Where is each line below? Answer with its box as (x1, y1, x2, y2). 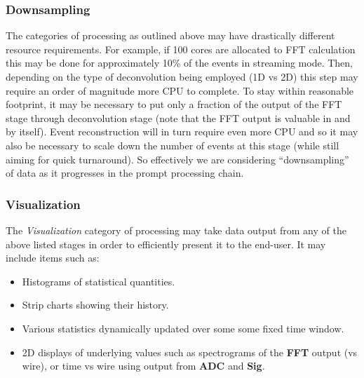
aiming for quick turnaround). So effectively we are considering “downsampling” (6, 151, 349, 166)
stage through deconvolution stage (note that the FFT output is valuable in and (6, 110, 351, 125)
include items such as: (6, 250, 100, 265)
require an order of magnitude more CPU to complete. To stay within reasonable (6, 83, 354, 97)
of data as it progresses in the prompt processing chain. (6, 166, 244, 180)
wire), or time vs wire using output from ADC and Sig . (22, 358, 265, 373)
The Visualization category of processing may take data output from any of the (6, 222, 346, 237)
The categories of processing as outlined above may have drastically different (6, 28, 335, 43)
